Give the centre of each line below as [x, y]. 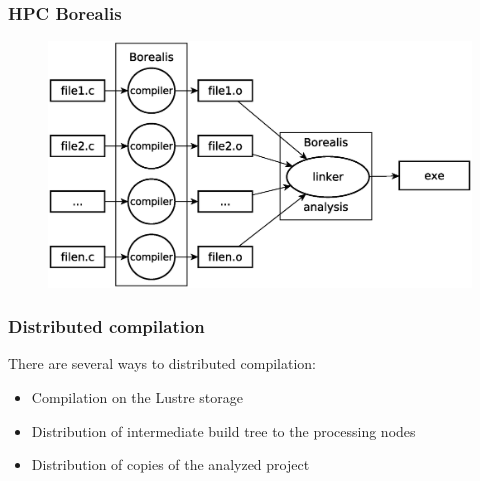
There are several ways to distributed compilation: [162, 363]
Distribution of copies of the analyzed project [170, 464]
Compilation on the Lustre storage [137, 396]
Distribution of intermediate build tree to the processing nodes [223, 430]
